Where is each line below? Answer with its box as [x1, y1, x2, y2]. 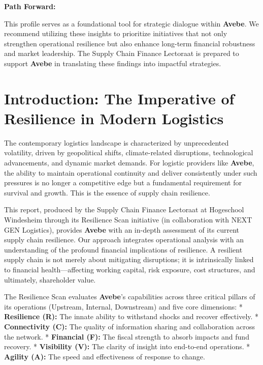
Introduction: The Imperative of [4, 88, 235, 108]
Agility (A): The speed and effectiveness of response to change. [4, 351, 205, 361]
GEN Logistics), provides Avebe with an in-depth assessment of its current [4, 224, 240, 235]
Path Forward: [4, 1, 56, 11]
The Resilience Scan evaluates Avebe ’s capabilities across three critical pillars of [4, 291, 255, 302]
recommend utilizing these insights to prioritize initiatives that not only [4, 28, 227, 39]
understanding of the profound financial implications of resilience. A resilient [4, 244, 243, 255]
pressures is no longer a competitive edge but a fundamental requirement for [4, 177, 242, 188]
